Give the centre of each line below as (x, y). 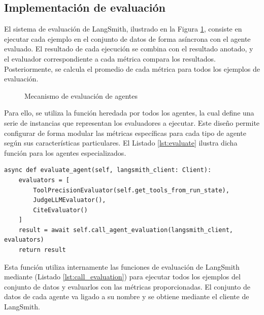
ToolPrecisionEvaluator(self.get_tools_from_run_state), (131, 190)
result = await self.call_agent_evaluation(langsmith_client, (126, 230)
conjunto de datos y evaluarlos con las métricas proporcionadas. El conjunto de (127, 286)
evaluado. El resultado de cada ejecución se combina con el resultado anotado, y (129, 49)
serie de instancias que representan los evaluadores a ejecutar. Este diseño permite (132, 122)
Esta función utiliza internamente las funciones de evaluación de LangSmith (122, 266)
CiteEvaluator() (60, 210)
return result (42, 250)
